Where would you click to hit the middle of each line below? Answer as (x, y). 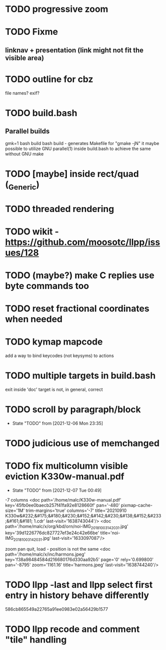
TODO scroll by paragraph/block (73, 409)
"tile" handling (36, 640)
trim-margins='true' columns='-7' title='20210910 (76, 510)
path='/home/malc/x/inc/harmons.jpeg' (45, 554)
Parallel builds (28, 131)
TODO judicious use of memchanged (82, 443)
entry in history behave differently (77, 595)
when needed (34, 319)
